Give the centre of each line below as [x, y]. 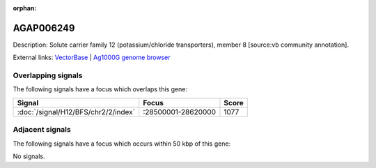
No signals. [29, 156]
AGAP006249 [44, 28]
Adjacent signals [42, 130]
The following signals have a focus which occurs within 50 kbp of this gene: [122, 144]
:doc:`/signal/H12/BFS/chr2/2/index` [76, 112]
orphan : [25, 8]
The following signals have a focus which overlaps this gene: [100, 89]
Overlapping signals [48, 75]
